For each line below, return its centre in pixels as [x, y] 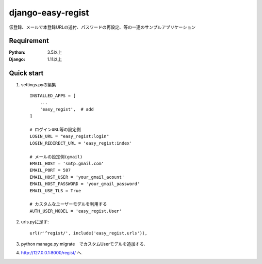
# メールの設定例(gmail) [56, 157]
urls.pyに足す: [35, 222]
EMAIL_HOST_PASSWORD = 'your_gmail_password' [85, 184]
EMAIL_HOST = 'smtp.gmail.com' [67, 164]
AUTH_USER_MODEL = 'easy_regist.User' [76, 211]
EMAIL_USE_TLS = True [55, 191]
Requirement [29, 41]
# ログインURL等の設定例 [55, 130]
